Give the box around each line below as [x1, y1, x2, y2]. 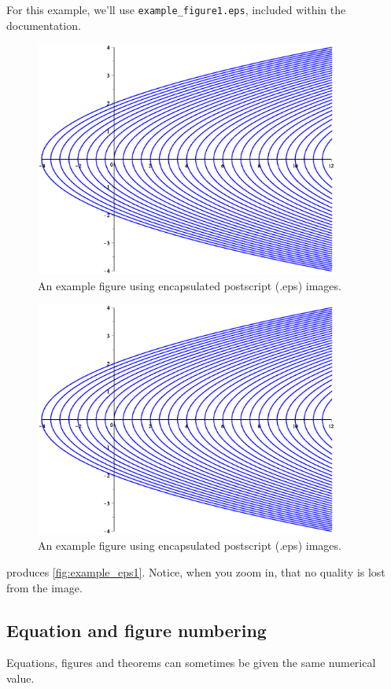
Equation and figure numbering [6, 617, 267, 642]
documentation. [6, 17, 81, 33]
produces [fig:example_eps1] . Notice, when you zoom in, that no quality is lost [6, 563, 385, 580]
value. [6, 669, 35, 686]
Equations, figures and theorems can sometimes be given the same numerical [6, 654, 376, 671]
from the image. [6, 579, 83, 595]
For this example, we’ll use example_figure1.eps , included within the [6, 2, 346, 17]
